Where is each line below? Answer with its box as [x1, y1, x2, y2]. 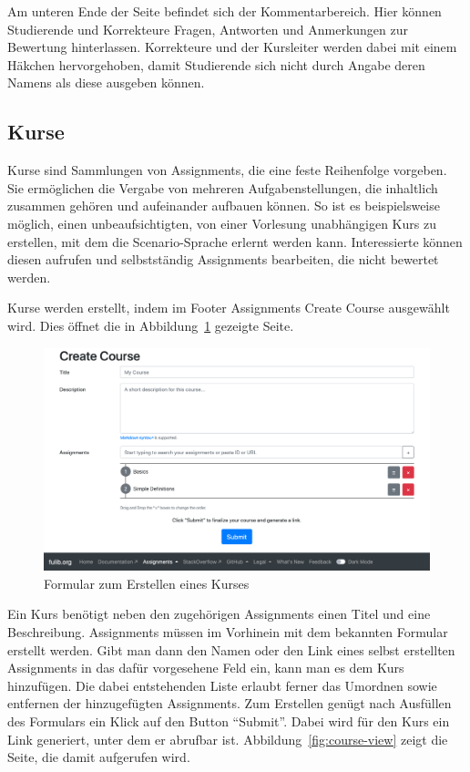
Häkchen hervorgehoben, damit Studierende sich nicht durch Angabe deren [7, 55, 425, 74]
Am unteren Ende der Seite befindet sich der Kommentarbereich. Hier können [7, 2, 442, 20]
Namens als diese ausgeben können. [7, 73, 205, 92]
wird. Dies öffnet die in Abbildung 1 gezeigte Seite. [7, 315, 294, 335]
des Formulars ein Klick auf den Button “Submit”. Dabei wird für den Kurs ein [7, 711, 450, 730]
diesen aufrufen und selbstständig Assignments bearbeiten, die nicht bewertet [7, 250, 439, 269]
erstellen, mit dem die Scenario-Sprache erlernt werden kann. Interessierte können [7, 232, 463, 251]
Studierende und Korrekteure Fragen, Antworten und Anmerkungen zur [7, 19, 409, 38]
